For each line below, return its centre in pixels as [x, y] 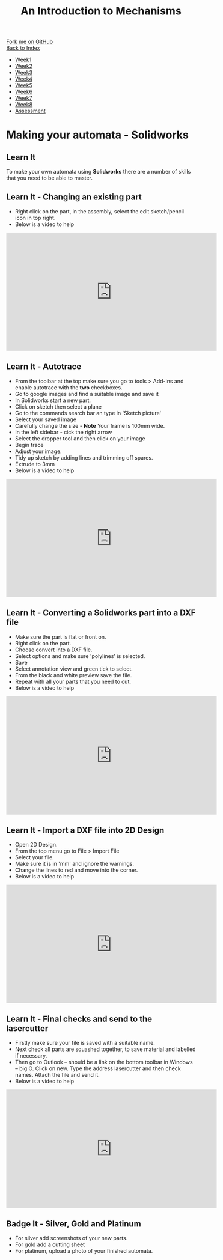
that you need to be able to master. [50, 178]
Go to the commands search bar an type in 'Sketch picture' [88, 413]
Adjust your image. [38, 451]
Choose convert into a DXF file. [53, 650]
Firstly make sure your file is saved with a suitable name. [85, 1043]
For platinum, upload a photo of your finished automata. [84, 1251]
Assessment [30, 111]
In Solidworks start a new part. [53, 400]
